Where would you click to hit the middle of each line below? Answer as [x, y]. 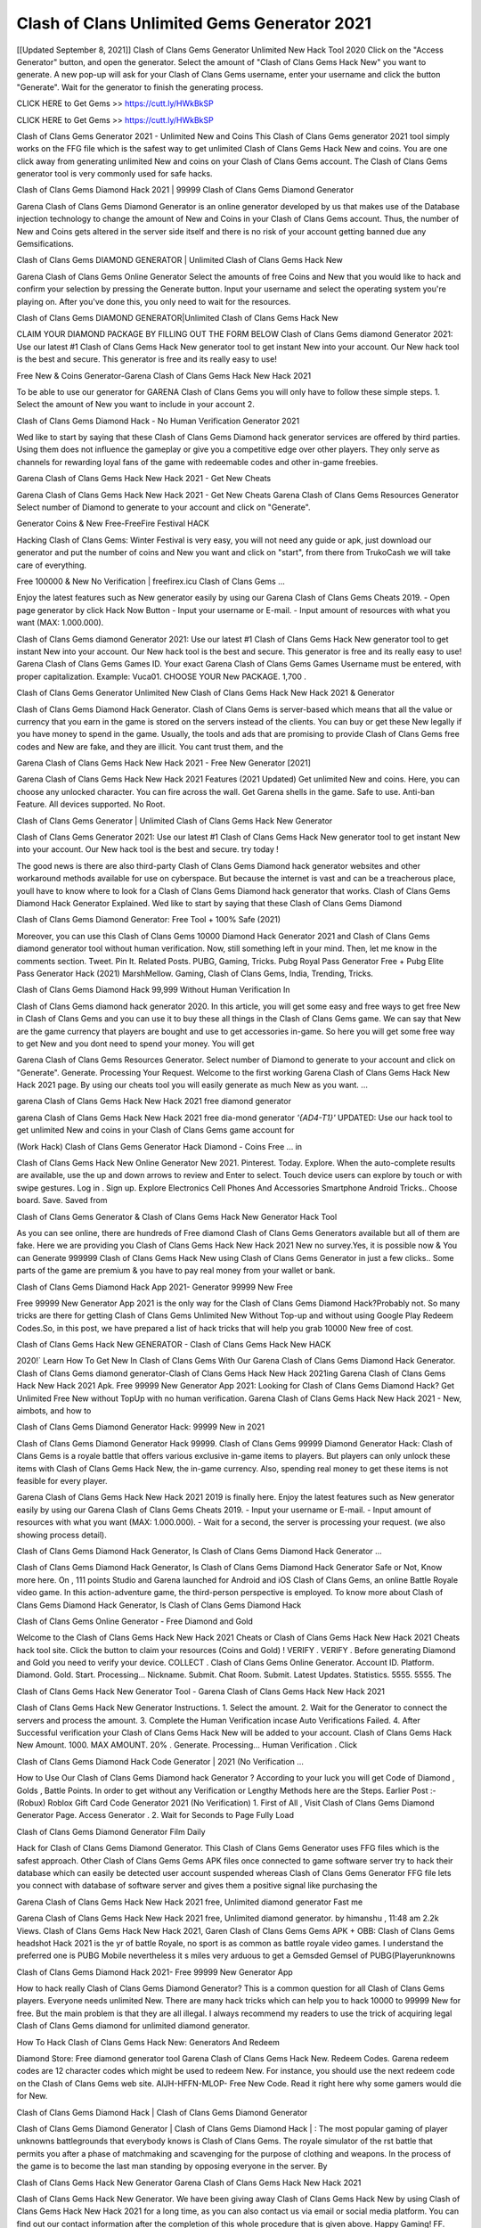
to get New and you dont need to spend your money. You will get [135, 1044]
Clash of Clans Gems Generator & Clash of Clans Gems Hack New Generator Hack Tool [177, 1216]
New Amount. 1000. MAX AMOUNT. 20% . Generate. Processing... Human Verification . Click [187, 1745]
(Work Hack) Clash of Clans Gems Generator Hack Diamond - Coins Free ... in [159, 1146]
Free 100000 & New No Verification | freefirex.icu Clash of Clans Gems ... [151, 581]
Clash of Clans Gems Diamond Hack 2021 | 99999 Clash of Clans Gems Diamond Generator [185, 190]
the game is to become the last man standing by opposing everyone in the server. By [172, 2167]
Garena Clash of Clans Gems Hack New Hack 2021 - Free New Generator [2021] [164, 763]
